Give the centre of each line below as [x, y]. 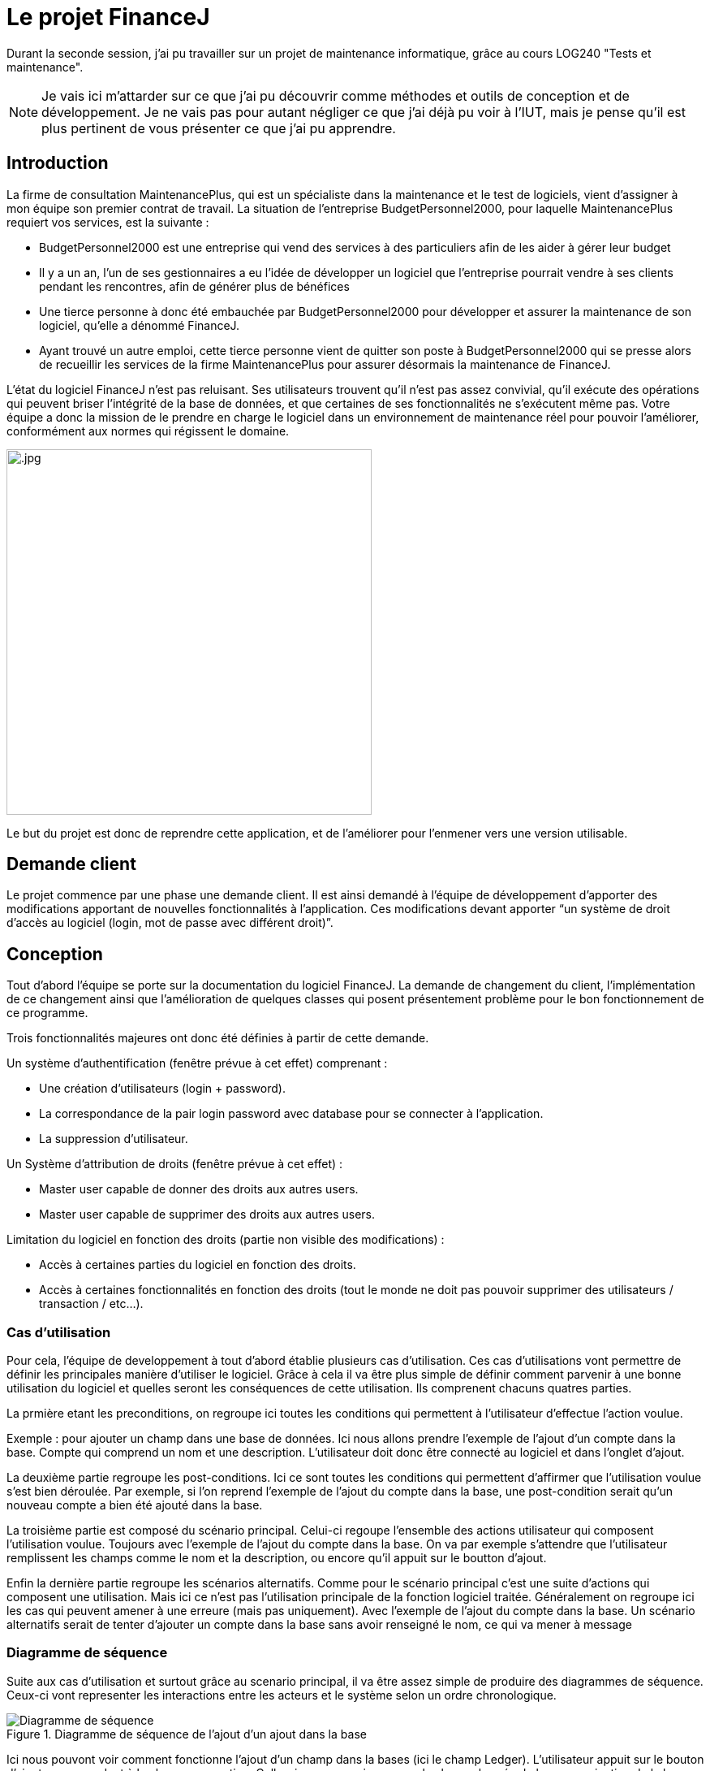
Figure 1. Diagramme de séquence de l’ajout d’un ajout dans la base [187, 1734]
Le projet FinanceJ [108, 17]
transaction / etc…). [91, 1304]
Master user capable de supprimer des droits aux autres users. [207, 1215]
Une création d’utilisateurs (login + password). [162, 1089]
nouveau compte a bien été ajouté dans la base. [135, 1505]
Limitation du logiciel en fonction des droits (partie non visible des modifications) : [226, 1240]
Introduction [58, 163]
